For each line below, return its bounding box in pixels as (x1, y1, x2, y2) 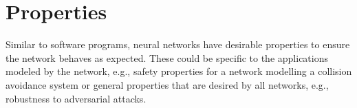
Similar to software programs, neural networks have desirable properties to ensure (6, 37, 350, 52)
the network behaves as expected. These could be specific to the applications (6, 50, 328, 65)
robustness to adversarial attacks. (6, 91, 147, 105)
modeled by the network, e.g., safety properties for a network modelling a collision (6, 64, 352, 78)
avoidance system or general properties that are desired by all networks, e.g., (6, 77, 329, 91)
